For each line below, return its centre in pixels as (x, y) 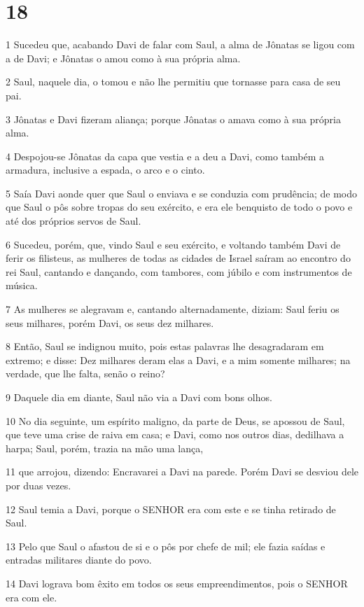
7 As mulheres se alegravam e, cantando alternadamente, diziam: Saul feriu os (173, 309)
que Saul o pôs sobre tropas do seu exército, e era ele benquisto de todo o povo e (179, 207)
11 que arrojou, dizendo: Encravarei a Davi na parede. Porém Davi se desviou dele (182, 472)
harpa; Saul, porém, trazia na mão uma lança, (105, 448)
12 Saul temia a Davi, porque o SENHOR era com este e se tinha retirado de (171, 509)
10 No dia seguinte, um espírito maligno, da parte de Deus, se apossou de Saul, (175, 420)
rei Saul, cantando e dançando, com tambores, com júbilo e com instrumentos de (179, 271)
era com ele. (31, 597)
